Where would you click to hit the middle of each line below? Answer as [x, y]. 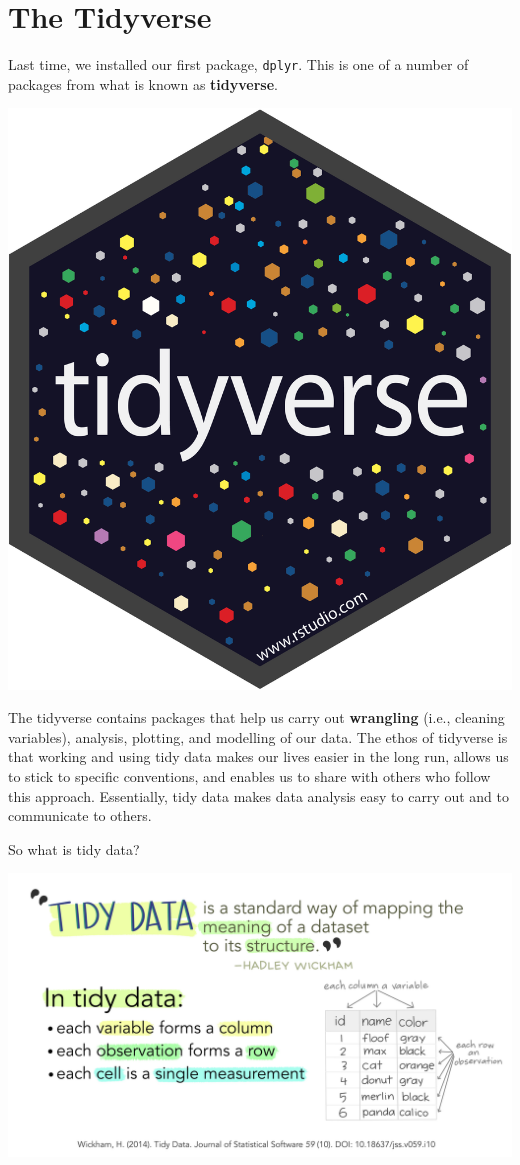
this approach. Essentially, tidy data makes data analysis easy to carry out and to [258, 795]
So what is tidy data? [74, 848]
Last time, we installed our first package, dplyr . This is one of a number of [238, 64]
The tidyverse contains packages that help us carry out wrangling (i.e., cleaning [256, 717]
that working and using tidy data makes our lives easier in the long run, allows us [258, 756]
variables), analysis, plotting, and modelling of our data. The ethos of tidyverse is [258, 736]
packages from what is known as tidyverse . [143, 83]
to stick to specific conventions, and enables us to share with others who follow [249, 776]
